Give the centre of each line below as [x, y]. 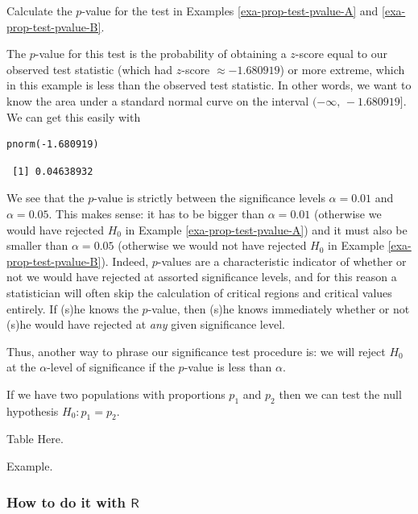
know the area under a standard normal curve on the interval [158, 100]
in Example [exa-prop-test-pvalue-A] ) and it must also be [266, 229]
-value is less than [228, 367]
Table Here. [35, 439]
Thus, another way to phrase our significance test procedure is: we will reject [196, 351]
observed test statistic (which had [90, 69]
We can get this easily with [74, 116]
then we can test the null [340, 394]
